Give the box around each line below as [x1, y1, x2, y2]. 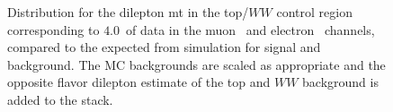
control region [276, 3, 353, 21]
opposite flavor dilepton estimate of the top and [7, 73, 271, 91]
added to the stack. [7, 90, 113, 108]
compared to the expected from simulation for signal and [7, 38, 321, 56]
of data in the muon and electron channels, [126, 20, 375, 39]
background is [302, 73, 379, 91]
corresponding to [7, 20, 100, 39]
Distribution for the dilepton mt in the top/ [7, 3, 249, 21]
